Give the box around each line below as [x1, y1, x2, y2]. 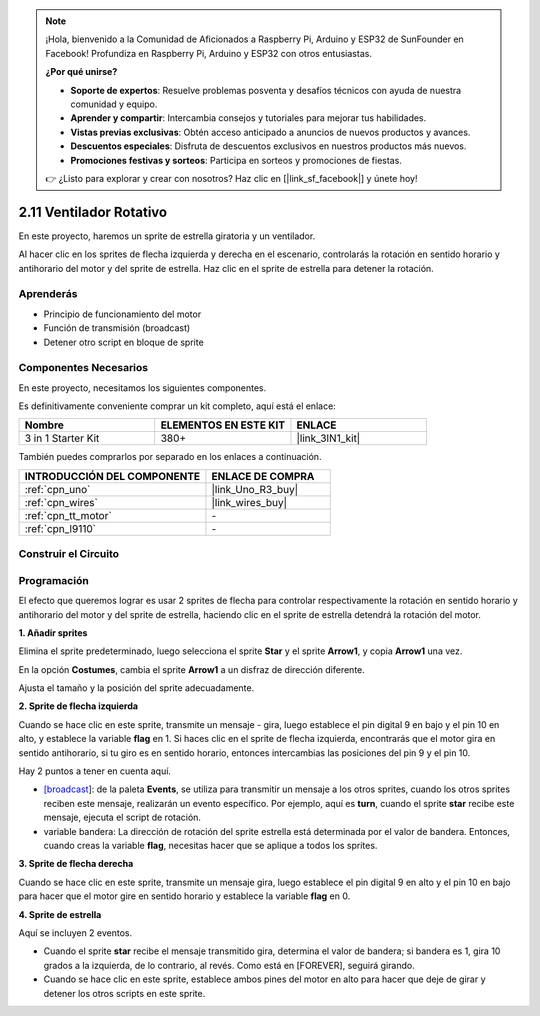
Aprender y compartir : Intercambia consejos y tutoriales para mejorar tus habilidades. [70, 112, 427, 124]
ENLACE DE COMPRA [211, 469, 315, 483]
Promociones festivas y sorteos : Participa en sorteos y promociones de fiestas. [70, 154, 402, 166]
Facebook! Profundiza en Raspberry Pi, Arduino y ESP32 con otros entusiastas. [45, 47, 372, 59]
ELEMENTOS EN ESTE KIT [160, 418, 285, 432]
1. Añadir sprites [18, 626, 88, 639]
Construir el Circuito [18, 547, 120, 561]
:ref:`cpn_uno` [24, 482, 91, 496]
